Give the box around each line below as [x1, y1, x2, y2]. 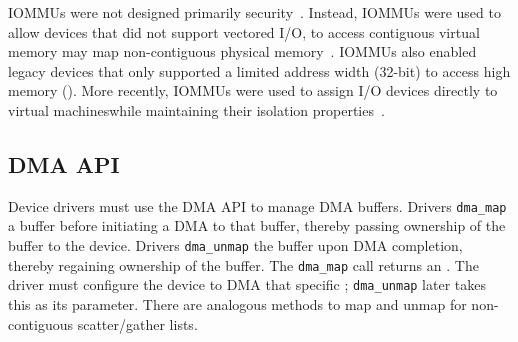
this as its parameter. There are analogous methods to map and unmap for [8, 293, 467, 314]
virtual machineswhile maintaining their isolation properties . [8, 99, 385, 120]
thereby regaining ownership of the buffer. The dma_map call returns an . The [8, 254, 479, 275]
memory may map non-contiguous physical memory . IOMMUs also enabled [8, 41, 477, 62]
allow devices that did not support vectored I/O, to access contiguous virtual [8, 21, 480, 42]
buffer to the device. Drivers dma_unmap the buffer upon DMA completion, [8, 235, 463, 256]
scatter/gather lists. [77, 313, 198, 334]
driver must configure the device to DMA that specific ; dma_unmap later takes [8, 274, 486, 295]
